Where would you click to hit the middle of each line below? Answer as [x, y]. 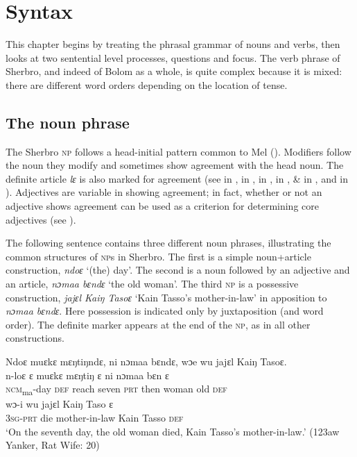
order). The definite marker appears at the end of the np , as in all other [158, 324]
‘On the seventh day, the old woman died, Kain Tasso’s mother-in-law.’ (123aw [173, 431]
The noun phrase [68, 122]
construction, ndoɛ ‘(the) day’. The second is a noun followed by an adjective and [178, 270]
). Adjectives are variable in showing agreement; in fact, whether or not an [164, 192]
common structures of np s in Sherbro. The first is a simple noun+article [158, 256]
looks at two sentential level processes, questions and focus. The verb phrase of [173, 57]
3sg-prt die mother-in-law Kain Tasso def [95, 417]
